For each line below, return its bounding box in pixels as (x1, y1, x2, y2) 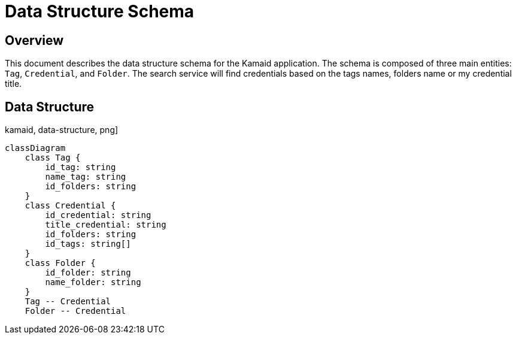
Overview (5, 32, 64, 48)
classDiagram (5, 143, 66, 153)
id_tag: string (45, 162, 116, 172)
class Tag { (25, 153, 81, 163)
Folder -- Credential (25, 306, 126, 316)
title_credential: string (45, 220, 166, 230)
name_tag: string (45, 172, 126, 182)
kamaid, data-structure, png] (5, 125, 119, 135)
